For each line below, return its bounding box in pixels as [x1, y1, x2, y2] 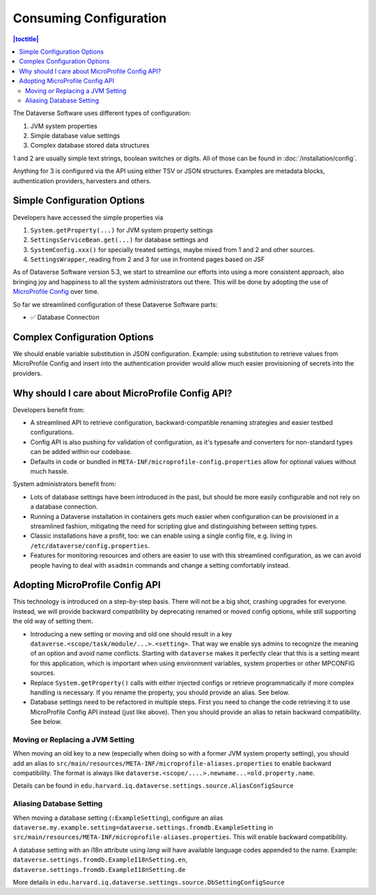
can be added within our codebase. [30, 448, 132, 456]
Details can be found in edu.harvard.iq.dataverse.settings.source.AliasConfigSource [13, 781, 294, 790]
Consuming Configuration [13, 10, 167, 26]
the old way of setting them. [13, 617, 93, 625]
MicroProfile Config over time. [13, 288, 100, 296]
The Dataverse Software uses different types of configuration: [13, 109, 191, 118]
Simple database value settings [30, 132, 120, 140]
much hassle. [30, 467, 69, 475]
